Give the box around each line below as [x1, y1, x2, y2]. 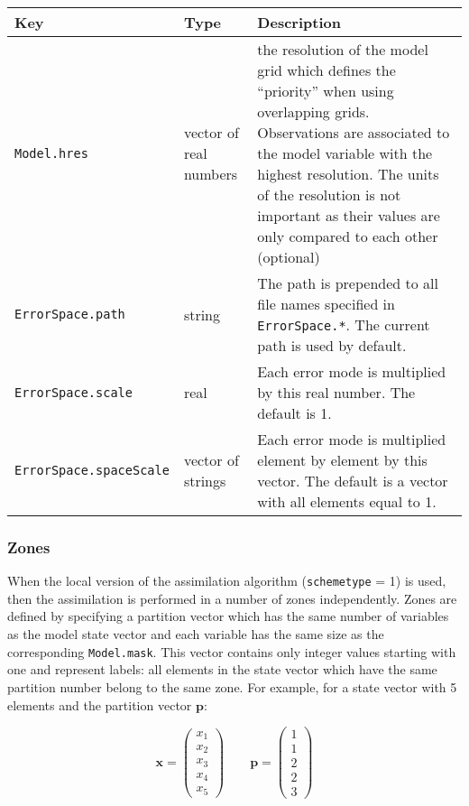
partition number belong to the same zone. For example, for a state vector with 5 [7, 677, 457, 696]
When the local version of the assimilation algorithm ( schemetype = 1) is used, [7, 571, 446, 590]
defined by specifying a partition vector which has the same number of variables [7, 607, 449, 625]
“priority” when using [257, 80, 394, 101]
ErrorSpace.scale [14, 384, 133, 400]
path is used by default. [257, 335, 407, 356]
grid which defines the [257, 60, 396, 80]
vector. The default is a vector [257, 470, 448, 491]
